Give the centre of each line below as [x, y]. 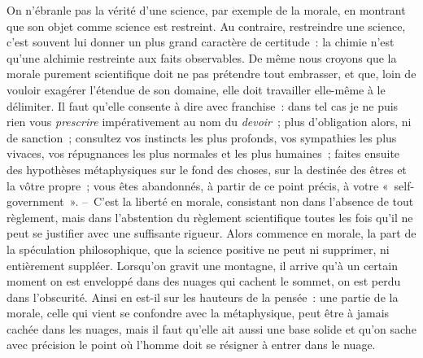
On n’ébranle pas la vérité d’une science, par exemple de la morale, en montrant [206, 10]
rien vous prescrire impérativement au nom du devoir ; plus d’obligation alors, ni [209, 122]
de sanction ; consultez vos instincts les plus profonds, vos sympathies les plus [202, 137]
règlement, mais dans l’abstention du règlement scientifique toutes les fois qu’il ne [210, 217]
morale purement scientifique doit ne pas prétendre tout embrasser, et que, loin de [211, 74]
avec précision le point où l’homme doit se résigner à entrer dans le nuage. [191, 345]
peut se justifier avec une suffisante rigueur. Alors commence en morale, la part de [211, 233]
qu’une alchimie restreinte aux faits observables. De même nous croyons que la [202, 57]
